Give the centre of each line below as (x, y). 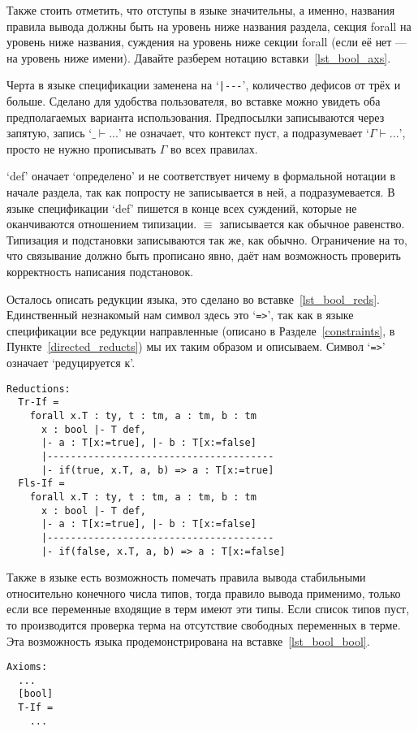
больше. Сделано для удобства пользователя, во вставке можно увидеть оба (194, 101)
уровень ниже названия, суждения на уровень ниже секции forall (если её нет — (207, 42)
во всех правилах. (214, 148)
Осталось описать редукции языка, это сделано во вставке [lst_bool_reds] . (193, 298)
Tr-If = (39, 402)
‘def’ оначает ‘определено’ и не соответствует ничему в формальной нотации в (201, 176)
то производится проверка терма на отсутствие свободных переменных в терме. (204, 624)
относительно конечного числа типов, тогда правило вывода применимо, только (204, 593)
